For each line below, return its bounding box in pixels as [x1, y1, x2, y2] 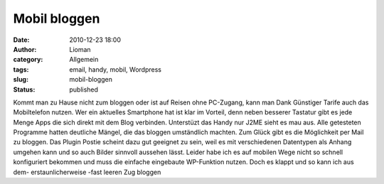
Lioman [69, 45, 92, 53]
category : [13, 55, 43, 64]
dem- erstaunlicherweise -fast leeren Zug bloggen [13, 168, 161, 176]
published [69, 85, 99, 94]
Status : [13, 85, 36, 94]
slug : [13, 75, 28, 84]
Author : [13, 45, 37, 53]
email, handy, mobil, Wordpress [69, 65, 161, 74]
